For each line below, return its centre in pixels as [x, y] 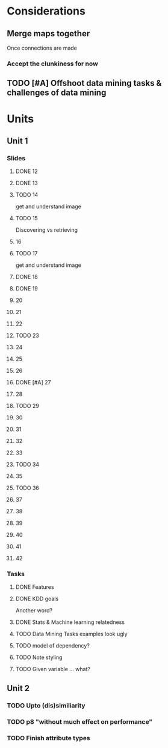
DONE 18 [26, 277]
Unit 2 [18, 688]
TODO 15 [26, 218]
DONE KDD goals [37, 599]
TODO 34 [27, 465]
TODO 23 [27, 336]
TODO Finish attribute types [49, 738]
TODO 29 [27, 406]
